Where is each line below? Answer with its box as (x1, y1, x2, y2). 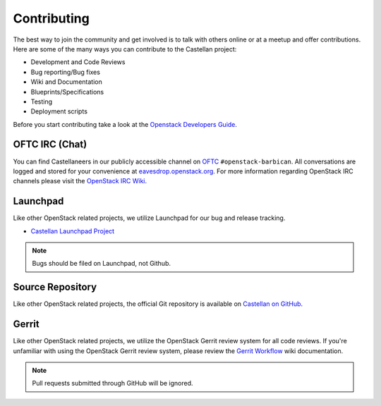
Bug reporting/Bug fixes (30, 68, 100, 76)
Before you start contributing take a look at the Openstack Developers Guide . (13, 120, 238, 128)
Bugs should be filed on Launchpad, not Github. (32, 259, 171, 268)
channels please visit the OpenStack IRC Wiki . (13, 177, 147, 185)
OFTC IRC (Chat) (13, 138, 87, 151)
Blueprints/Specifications (30, 87, 104, 96)
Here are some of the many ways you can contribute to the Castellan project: (13, 44, 237, 53)
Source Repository (13, 281, 97, 293)
